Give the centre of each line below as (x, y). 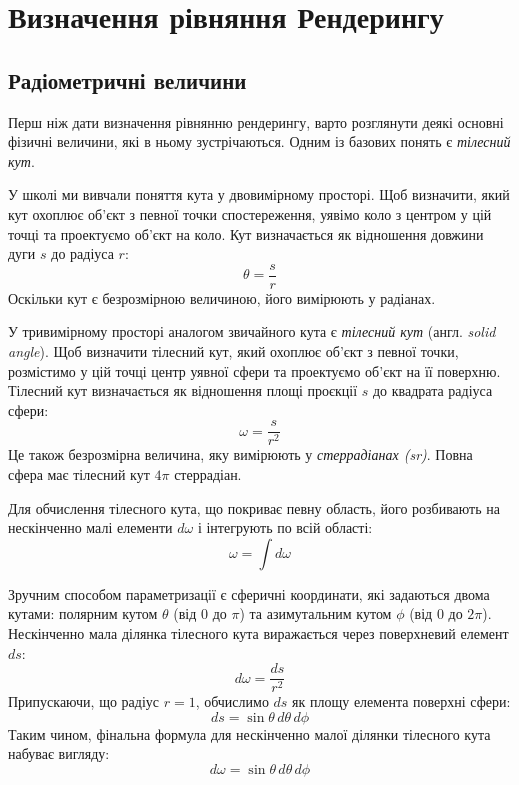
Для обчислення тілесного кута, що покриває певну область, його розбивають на (254, 507)
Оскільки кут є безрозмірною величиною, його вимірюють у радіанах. (222, 297)
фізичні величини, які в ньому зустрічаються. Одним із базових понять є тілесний (259, 141)
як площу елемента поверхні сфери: (401, 701)
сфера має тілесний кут (79, 474)
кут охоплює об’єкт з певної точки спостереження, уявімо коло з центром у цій (250, 213)
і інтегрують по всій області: (285, 527)
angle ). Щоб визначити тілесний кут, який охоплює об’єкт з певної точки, (233, 350)
